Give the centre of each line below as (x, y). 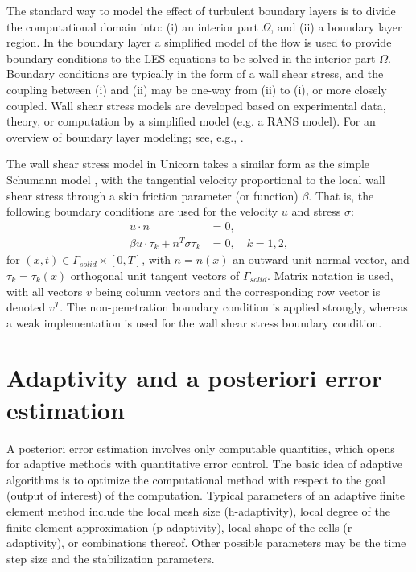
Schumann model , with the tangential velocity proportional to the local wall (196, 179)
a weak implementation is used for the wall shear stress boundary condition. (194, 322)
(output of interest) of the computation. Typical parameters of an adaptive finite (206, 495)
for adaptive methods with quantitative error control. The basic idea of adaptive (204, 464)
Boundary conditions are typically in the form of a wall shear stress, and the (195, 74)
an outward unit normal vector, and (321, 259)
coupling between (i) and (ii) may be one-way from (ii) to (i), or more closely (197, 89)
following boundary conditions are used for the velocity (142, 211)
